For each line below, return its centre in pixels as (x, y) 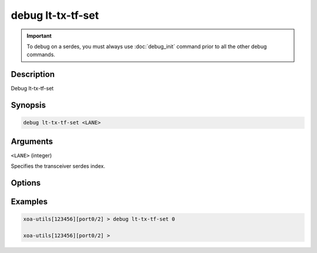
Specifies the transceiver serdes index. (58, 166)
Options (26, 183)
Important (39, 36)
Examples (29, 202)
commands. (41, 55)
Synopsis (28, 105)
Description (33, 74)
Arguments (32, 141)
